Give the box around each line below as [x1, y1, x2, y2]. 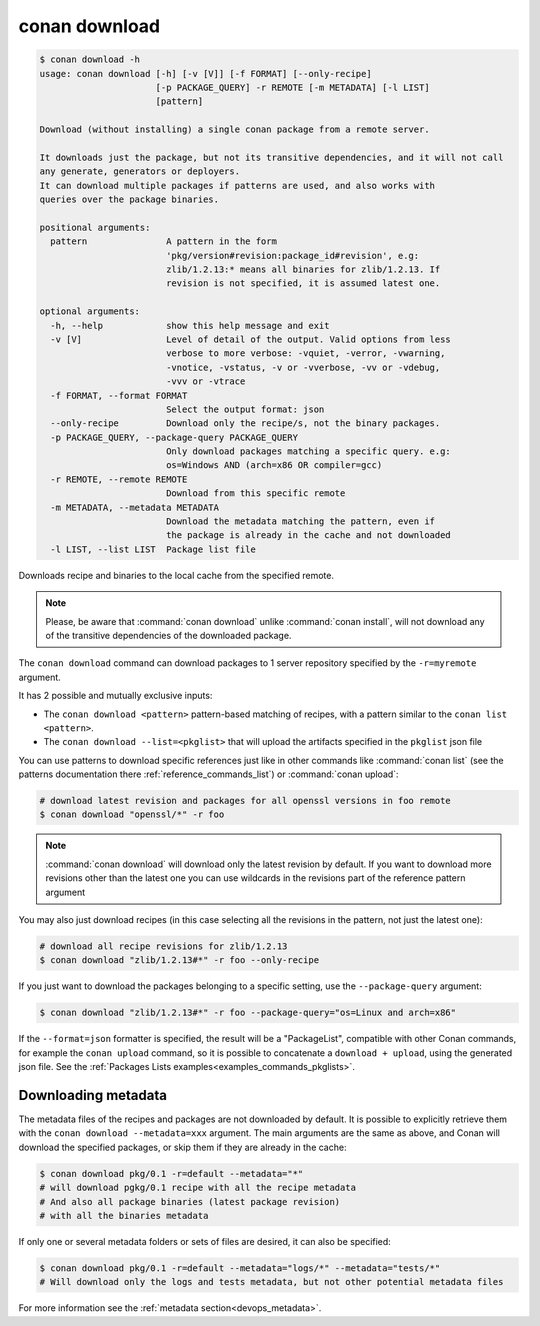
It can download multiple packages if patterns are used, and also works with [39, 180, 435, 191]
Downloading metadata [18, 1086, 167, 1104]
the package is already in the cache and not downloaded [165, 530, 452, 541]
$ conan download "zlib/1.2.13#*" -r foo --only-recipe [39, 955, 320, 966]
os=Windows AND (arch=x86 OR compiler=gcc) [165, 460, 383, 471]
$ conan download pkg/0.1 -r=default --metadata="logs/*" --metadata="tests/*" [39, 1262, 441, 1274]
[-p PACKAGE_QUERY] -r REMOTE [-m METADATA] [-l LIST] [155, 81, 430, 93]
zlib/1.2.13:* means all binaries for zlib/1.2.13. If [165, 264, 441, 275]
